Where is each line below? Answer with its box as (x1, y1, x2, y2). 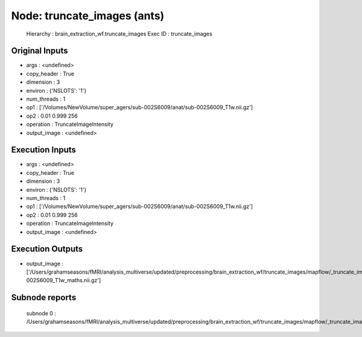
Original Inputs (11, 46, 68, 56)
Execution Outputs (11, 244, 83, 254)
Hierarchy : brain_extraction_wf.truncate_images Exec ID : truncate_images (26, 30, 212, 37)
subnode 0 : (26, 309, 57, 317)
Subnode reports (11, 292, 77, 303)
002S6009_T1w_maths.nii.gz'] (26, 277, 101, 284)
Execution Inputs (11, 145, 77, 155)
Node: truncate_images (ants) (11, 9, 165, 22)
